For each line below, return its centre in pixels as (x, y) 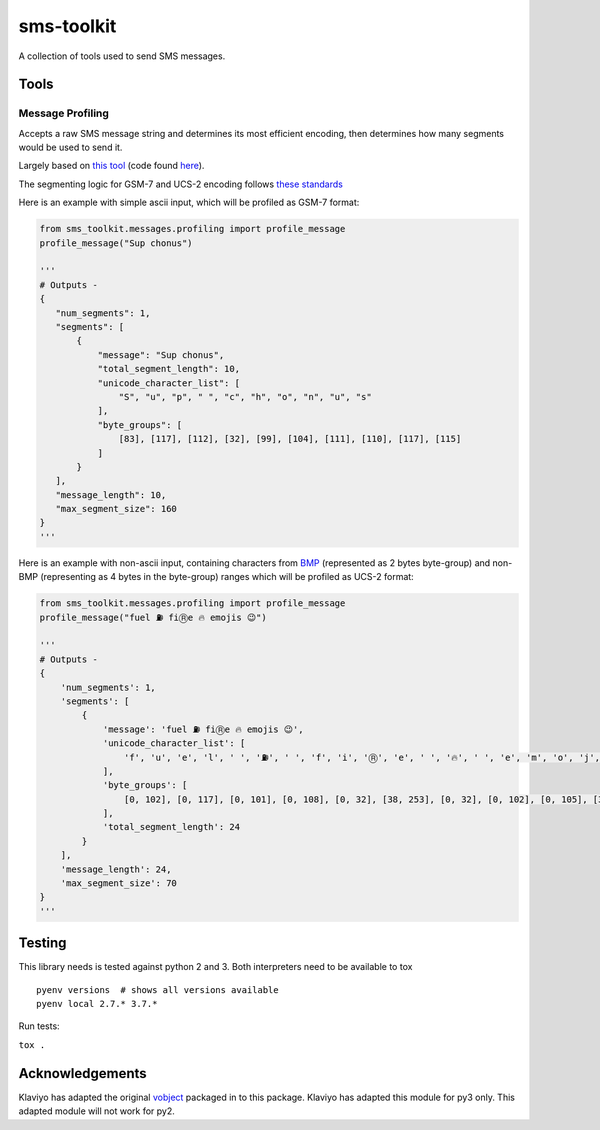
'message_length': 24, (116, 869)
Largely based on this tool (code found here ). (111, 166)
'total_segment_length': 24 (171, 827)
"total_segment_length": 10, (168, 369)
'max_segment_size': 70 (118, 883)
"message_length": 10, (111, 494)
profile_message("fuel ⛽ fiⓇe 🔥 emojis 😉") (153, 617)
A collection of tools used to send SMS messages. (122, 56)
